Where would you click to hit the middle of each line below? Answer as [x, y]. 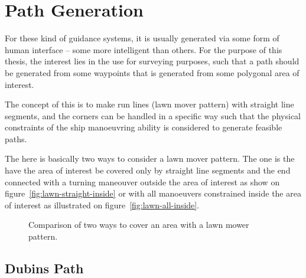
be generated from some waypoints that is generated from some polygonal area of [152, 72]
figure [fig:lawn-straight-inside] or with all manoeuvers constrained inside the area [153, 193]
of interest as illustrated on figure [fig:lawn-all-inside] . [102, 205]
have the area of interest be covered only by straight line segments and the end [148, 170]
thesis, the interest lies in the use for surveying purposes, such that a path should [152, 61]
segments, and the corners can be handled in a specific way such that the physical [153, 115]
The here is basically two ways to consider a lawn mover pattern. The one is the [150, 158]
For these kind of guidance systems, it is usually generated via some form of [142, 38]
